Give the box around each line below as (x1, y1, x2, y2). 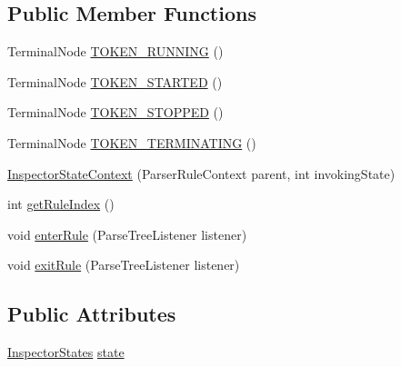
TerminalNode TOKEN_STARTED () (7, 72, 223, 91)
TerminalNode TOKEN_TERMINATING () (7, 133, 256, 152)
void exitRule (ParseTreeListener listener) (7, 255, 240, 274)
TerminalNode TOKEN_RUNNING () (7, 42, 224, 61)
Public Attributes (7, 300, 176, 328)
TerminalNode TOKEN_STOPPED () (7, 103, 224, 122)
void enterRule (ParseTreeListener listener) (7, 224, 247, 243)
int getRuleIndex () (7, 194, 115, 213)
